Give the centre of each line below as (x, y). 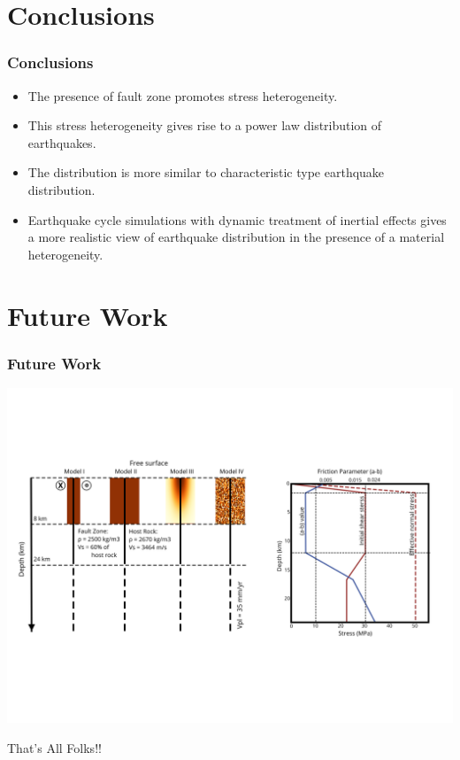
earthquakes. (62, 142)
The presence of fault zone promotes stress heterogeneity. (183, 95)
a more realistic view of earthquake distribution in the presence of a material (236, 237)
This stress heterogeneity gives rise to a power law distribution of (205, 125)
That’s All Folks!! (54, 747)
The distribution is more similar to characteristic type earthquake (206, 172)
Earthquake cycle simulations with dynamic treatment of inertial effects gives (237, 219)
